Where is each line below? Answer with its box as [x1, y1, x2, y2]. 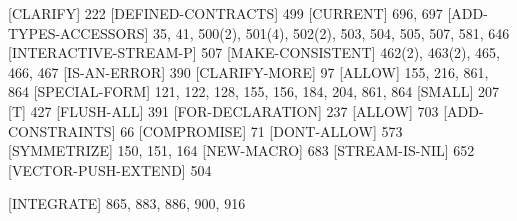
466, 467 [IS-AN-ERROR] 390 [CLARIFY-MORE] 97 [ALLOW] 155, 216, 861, [8, 61, 489, 82]
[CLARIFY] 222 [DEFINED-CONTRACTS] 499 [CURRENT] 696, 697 [8, 3, 443, 23]
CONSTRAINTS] [8, 120, 116, 141]
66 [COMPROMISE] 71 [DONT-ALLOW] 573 [120, 120, 403, 141]
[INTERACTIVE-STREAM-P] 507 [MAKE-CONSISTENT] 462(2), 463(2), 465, [8, 42, 500, 63]
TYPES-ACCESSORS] [8, 22, 149, 43]
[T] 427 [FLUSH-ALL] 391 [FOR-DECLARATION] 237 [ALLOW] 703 [8, 100, 439, 121]
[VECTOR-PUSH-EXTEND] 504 [8, 159, 212, 180]
